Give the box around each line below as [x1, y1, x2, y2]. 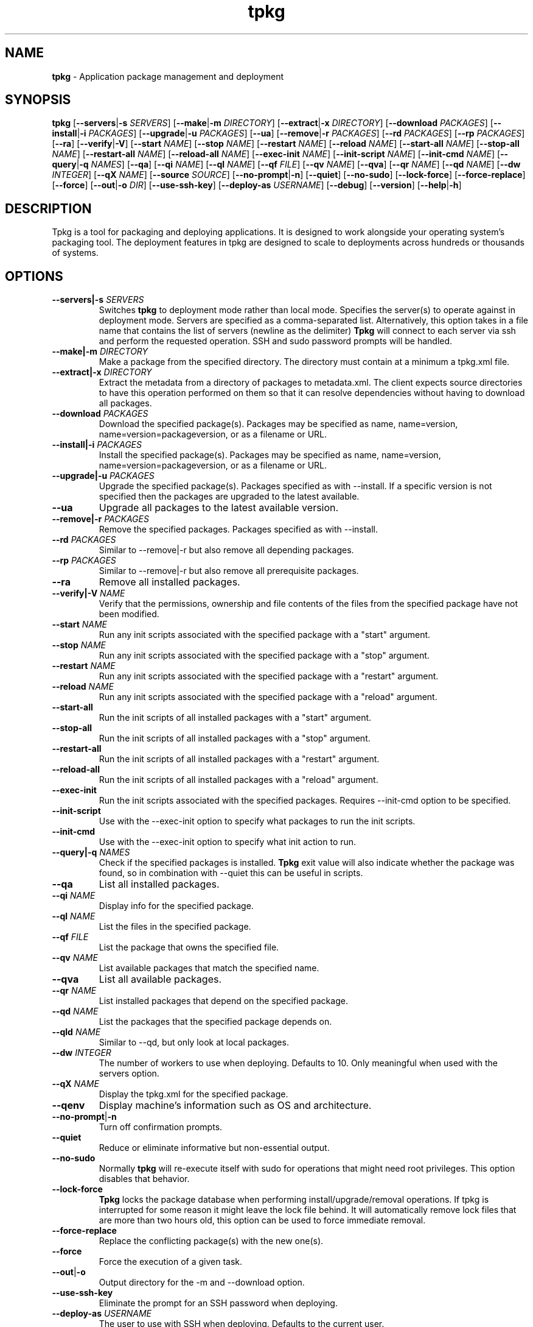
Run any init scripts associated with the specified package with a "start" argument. [99, 629, 431, 640]
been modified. [99, 609, 159, 620]
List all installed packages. [99, 878, 220, 891]
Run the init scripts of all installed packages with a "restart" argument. [99, 754, 380, 765]
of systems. [52, 247, 99, 258]
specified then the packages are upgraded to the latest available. [99, 491, 360, 502]
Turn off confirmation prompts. [99, 1122, 223, 1133]
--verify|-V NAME [52, 588, 125, 599]
